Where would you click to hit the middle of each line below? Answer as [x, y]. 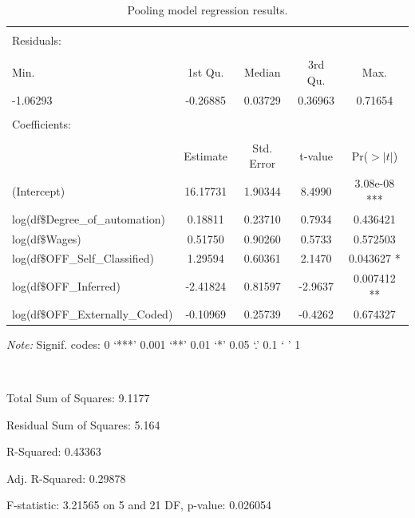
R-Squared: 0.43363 [54, 451]
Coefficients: [41, 123]
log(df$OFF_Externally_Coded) [93, 313]
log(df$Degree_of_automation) [89, 218]
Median [263, 71]
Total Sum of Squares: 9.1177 [78, 397]
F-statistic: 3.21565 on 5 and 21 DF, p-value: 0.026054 [139, 505]
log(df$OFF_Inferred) [66, 286]
